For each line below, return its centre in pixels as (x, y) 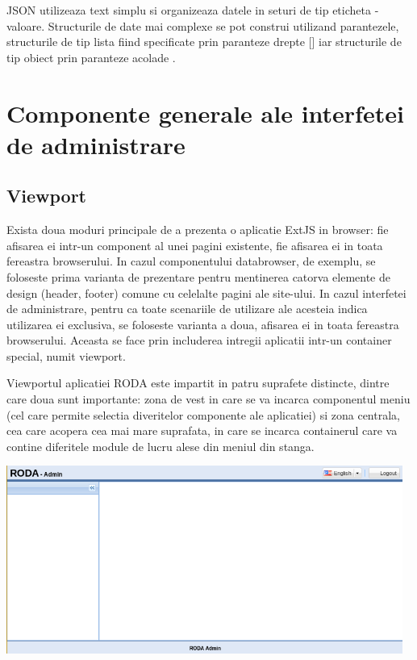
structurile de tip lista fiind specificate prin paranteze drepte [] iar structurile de (204, 42)
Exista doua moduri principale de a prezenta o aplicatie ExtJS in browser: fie (198, 230)
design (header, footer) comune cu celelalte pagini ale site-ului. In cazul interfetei (206, 292)
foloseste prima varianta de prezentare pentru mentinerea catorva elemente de (198, 276)
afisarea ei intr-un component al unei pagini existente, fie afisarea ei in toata (195, 245)
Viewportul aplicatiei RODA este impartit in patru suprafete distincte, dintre (198, 383)
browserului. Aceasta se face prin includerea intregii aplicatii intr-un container (199, 340)
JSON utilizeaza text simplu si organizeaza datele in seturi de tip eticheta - (193, 10)
